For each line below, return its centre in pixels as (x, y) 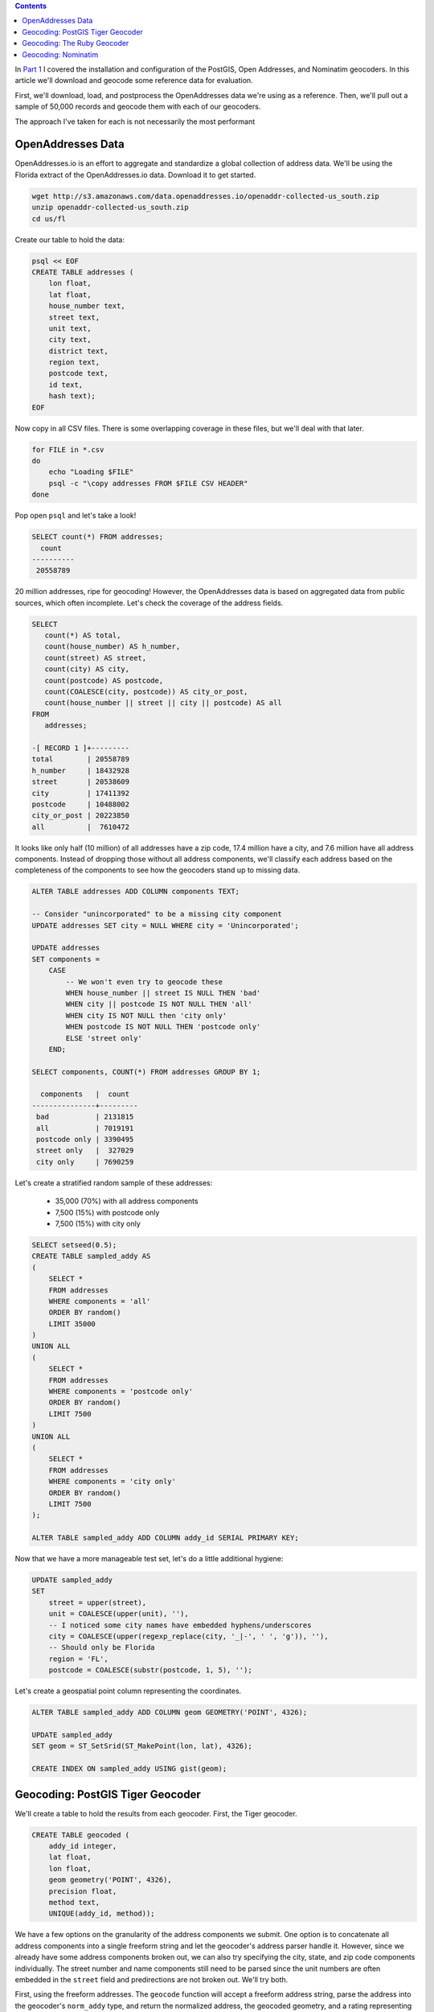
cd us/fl (49, 219)
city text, (70, 340)
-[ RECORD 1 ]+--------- (81, 748)
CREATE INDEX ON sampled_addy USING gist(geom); (129, 1769)
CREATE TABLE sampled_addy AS (91, 1256)
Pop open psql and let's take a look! (76, 516)
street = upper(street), (98, 1602)
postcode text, (78, 373)
